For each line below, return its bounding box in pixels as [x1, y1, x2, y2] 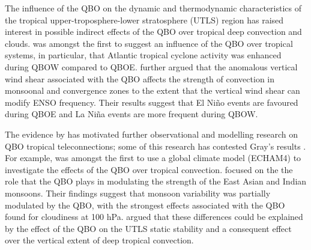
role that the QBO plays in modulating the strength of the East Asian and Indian [5, 175, 307, 187]
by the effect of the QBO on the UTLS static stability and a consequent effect [5, 222, 292, 234]
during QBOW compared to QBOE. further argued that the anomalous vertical [5, 60, 298, 73]
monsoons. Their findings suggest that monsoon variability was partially [5, 186, 271, 199]
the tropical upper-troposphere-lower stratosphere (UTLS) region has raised [5, 13, 284, 26]
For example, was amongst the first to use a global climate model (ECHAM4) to [5, 151, 301, 164]
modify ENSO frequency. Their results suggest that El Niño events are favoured [5, 96, 298, 108]
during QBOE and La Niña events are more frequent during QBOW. [5, 108, 258, 120]
